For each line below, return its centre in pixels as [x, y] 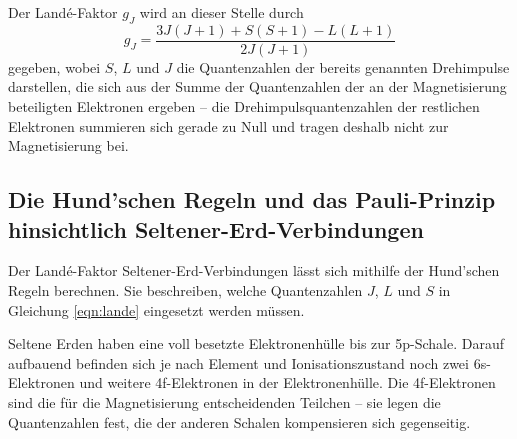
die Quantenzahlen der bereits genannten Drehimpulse [343, 66]
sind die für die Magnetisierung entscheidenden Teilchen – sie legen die [224, 401]
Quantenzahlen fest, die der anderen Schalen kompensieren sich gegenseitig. [239, 421]
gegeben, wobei [54, 66]
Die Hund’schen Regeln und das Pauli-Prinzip [252, 199]
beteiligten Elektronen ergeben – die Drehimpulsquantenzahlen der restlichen [244, 106]
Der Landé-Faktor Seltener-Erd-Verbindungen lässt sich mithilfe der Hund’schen [254, 270]
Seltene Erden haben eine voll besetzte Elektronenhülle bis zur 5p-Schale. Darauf [256, 343]
